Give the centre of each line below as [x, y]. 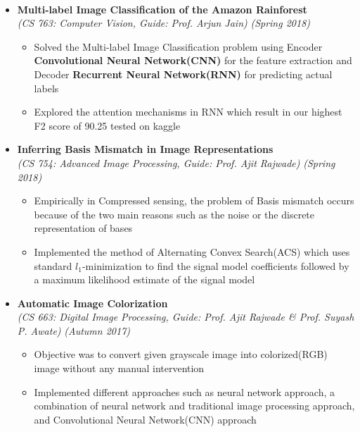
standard [53, 265]
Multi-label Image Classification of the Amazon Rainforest [162, 9]
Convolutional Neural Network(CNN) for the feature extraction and [193, 60]
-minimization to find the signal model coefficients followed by [216, 265]
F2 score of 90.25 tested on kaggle [107, 125]
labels [46, 88]
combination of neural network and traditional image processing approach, [194, 406]
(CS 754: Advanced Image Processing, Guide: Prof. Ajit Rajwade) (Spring [176, 162]
